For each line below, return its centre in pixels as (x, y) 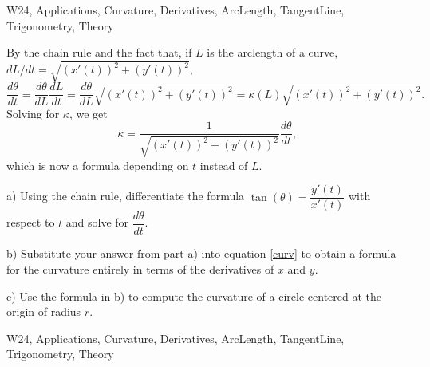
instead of (224, 165)
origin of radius (44, 312)
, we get (88, 113)
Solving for (33, 113)
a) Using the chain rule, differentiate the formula (126, 196)
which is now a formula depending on (98, 165)
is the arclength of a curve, (272, 52)
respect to (31, 222)
